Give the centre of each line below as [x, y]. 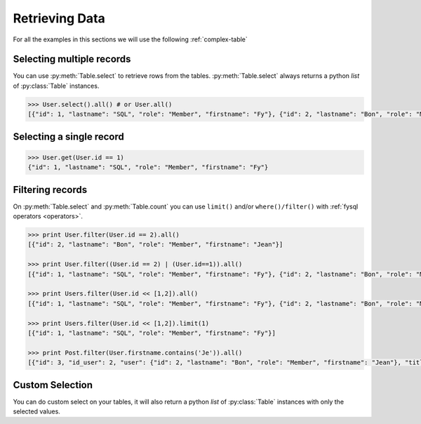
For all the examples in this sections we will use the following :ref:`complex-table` [131, 39]
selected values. [37, 411]
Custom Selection [53, 385]
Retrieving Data [59, 18]
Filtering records [50, 190]
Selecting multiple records [72, 59]
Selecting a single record [68, 137]
